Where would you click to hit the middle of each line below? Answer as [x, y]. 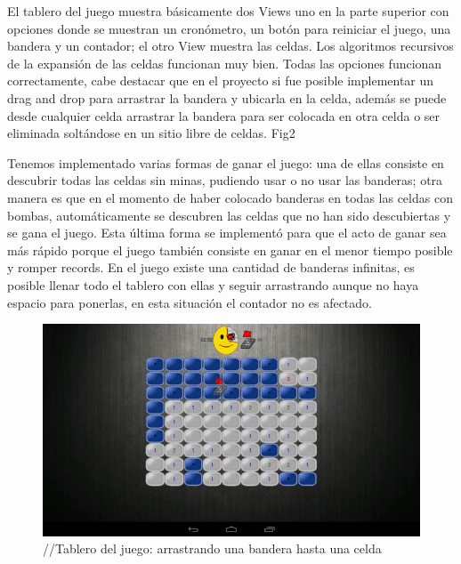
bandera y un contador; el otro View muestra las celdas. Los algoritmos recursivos [230, 46]
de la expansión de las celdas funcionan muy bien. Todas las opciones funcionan [225, 63]
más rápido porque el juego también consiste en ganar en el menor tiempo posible [230, 250]
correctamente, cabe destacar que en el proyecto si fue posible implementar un [221, 81]
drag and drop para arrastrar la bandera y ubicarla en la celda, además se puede [227, 97]
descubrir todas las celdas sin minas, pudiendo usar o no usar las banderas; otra [225, 180]
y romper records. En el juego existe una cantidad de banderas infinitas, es [211, 267]
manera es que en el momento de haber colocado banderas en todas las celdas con [230, 197]
